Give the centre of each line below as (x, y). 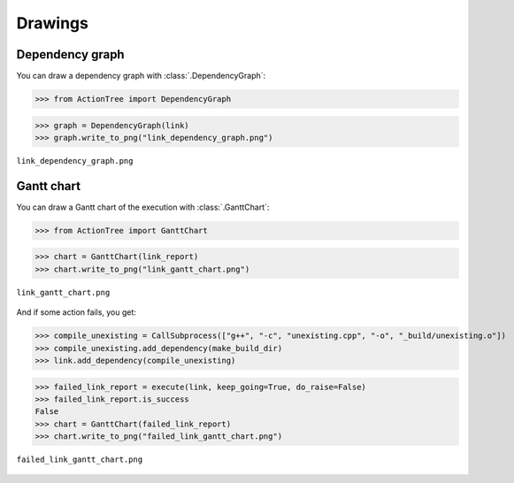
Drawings (52, 23)
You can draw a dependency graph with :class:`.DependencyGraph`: (141, 76)
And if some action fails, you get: (77, 312)
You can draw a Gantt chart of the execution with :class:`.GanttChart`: (143, 207)
